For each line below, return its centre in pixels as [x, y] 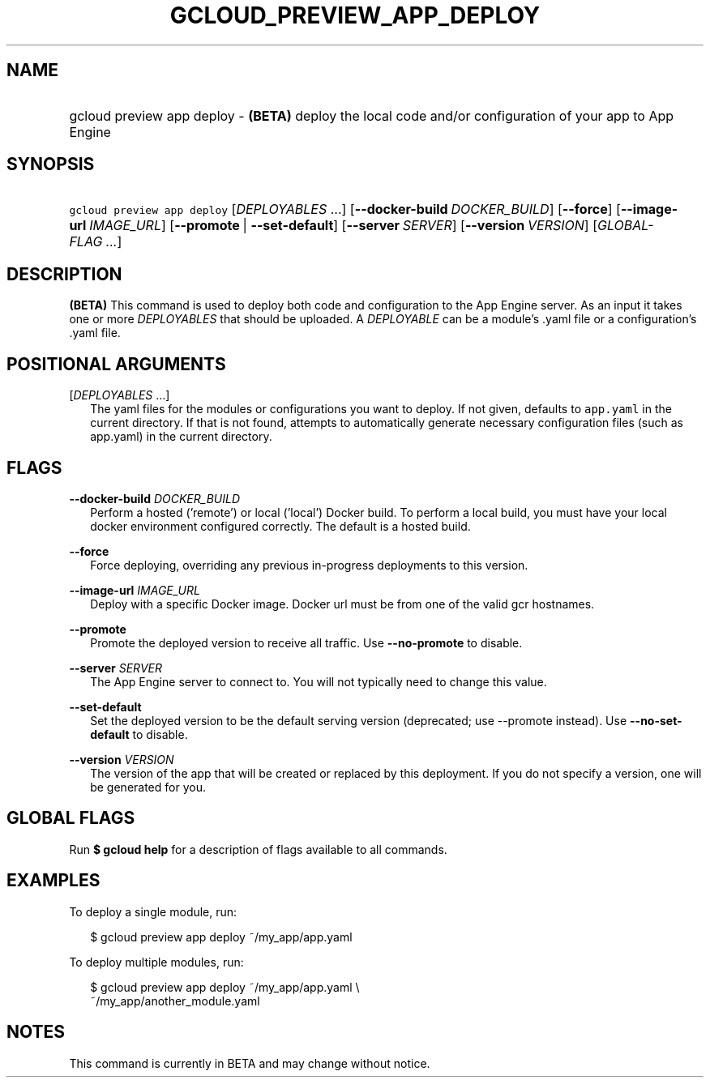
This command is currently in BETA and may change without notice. [250, 1063]
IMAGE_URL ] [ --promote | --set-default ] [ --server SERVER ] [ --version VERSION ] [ [344, 226]
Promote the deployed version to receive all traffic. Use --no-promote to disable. [306, 642]
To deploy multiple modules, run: [156, 962]
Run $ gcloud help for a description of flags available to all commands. [258, 849]
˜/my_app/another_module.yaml [175, 1001]
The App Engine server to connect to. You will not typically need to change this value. [319, 681]
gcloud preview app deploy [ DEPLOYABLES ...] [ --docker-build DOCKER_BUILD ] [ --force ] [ [345, 209]
